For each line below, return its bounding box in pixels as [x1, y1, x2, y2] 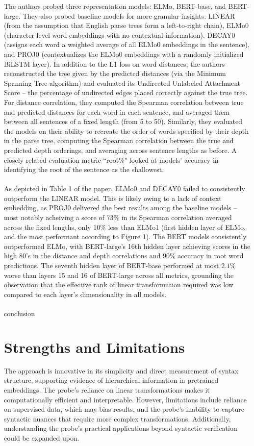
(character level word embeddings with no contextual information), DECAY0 [4, 29, 235, 40]
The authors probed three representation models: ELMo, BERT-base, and [4, 1, 226, 11]
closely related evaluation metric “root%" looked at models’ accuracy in [4, 154, 219, 165]
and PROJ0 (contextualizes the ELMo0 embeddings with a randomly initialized [4, 49, 244, 59]
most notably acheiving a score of [4, 212, 104, 223]
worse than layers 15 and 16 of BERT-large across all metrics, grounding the [4, 270, 234, 280]
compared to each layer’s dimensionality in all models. [4, 289, 167, 299]
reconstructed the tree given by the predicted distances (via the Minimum [4, 68, 226, 78]
